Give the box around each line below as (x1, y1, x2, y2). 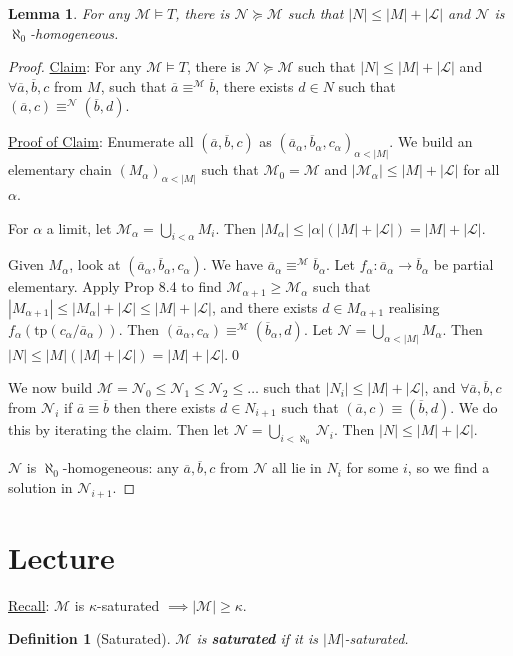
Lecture (8, 536, 115, 577)
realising (388, 296, 440, 317)
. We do (450, 396, 498, 417)
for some (346, 457, 399, 478)
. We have (202, 254, 264, 275)
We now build (8, 377, 93, 398)
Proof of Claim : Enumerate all (8, 131, 194, 152)
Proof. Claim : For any (8, 56, 142, 77)
